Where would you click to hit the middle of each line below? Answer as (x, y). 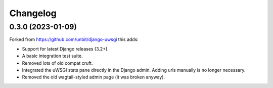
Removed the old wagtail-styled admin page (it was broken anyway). (94, 77)
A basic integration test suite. (52, 56)
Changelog (33, 13)
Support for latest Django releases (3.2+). (65, 49)
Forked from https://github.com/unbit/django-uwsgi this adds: (74, 39)
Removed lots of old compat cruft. (57, 63)
